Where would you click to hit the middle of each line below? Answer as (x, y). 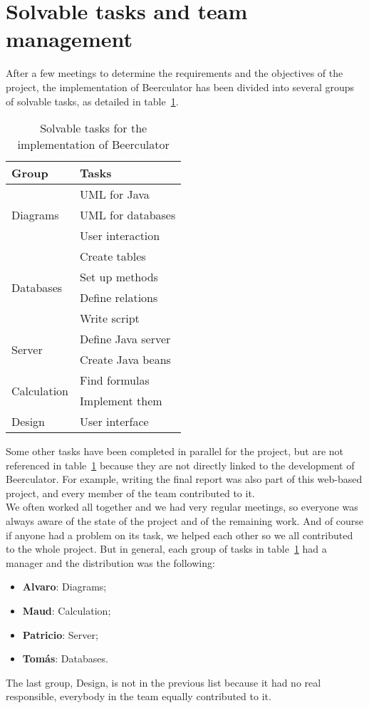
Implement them (121, 401)
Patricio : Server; (60, 634)
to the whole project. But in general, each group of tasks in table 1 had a (166, 549)
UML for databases (128, 215)
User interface (114, 422)
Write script (110, 318)
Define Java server (125, 339)
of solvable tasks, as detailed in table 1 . (92, 101)
